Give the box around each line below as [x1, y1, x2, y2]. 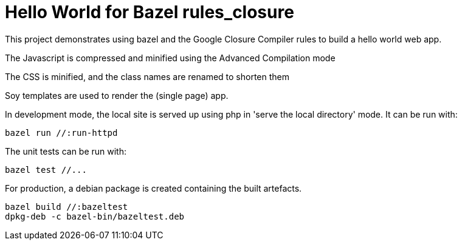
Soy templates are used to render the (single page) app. [5, 90, 229, 101]
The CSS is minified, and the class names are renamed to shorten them [5, 71, 290, 82]
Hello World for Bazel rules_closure [5, 2, 294, 22]
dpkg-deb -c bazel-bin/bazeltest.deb [5, 211, 185, 221]
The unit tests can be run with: [5, 146, 127, 156]
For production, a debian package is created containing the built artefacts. [5, 183, 302, 193]
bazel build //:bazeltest [5, 201, 128, 212]
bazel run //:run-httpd [5, 127, 118, 138]
